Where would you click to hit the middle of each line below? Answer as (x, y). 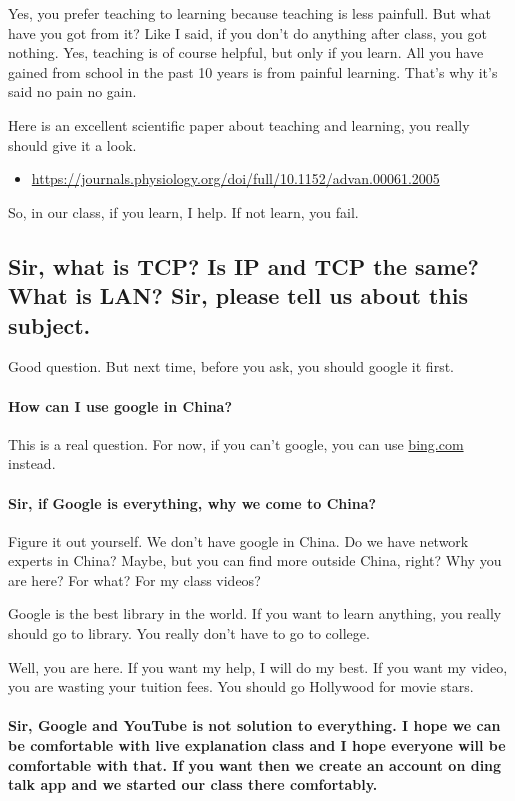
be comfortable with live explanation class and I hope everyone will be (257, 745)
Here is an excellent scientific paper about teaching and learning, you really (239, 124)
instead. (32, 463)
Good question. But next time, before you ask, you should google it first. (231, 366)
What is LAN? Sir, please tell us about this (238, 295)
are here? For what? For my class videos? (134, 579)
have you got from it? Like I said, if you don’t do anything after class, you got (247, 32)
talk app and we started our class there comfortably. (193, 784)
